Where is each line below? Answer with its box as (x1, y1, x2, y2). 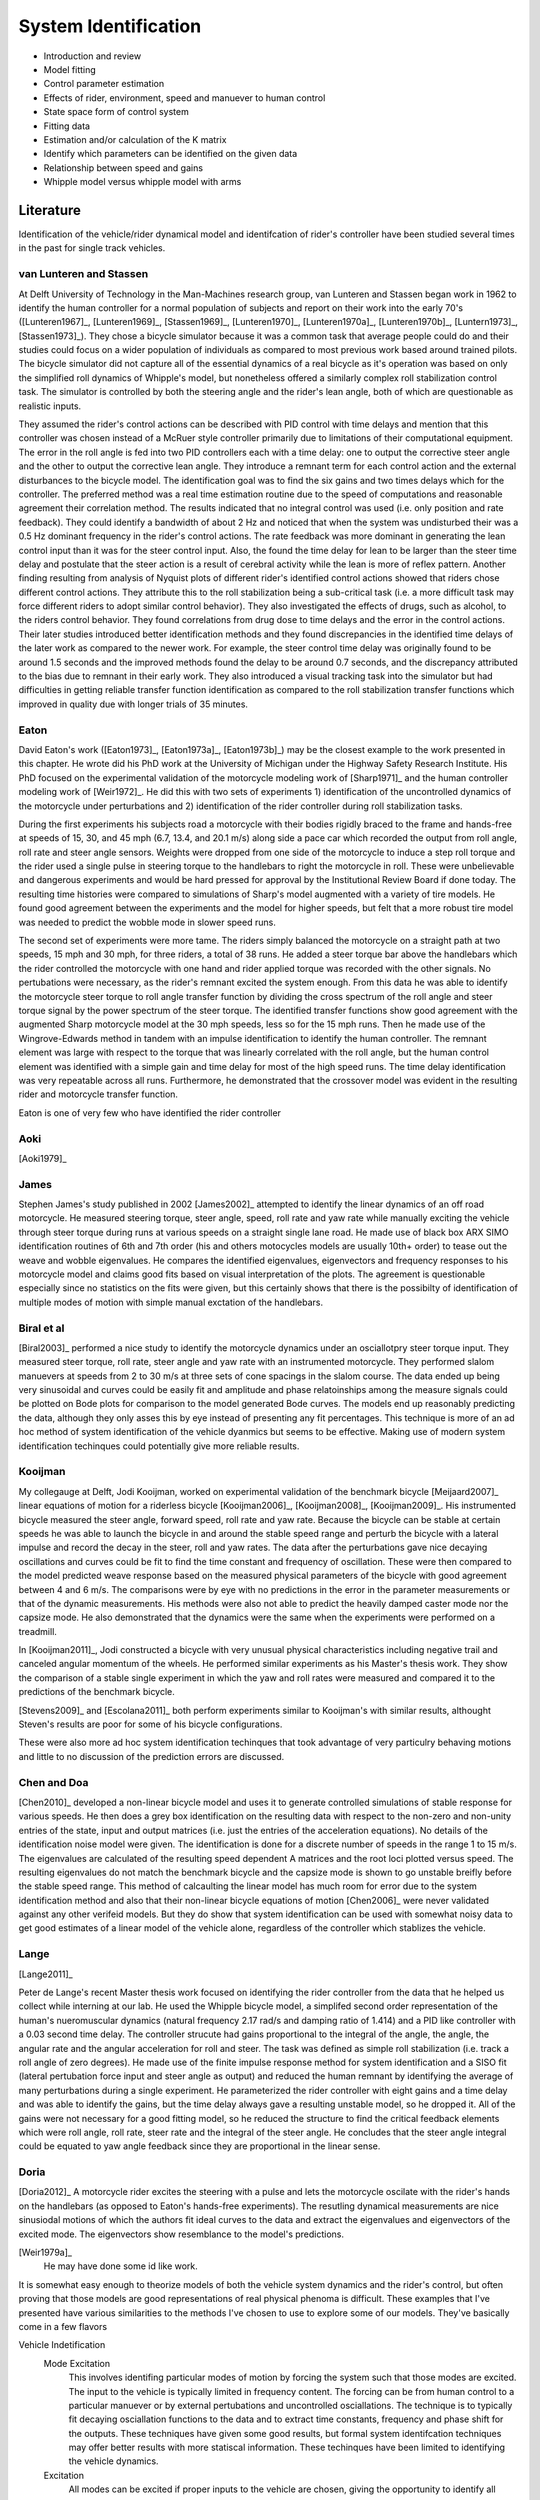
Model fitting (43, 63, 97, 75)
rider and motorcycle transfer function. (18, 1088, 179, 1100)
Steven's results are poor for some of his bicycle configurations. (18, 1718, 283, 1730)
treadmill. (18, 1625, 57, 1637)
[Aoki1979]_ (18, 1152, 67, 1164)
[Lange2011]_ (18, 1968, 74, 1980)
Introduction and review (43, 50, 142, 62)
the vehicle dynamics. (68, 2455, 159, 2467)
